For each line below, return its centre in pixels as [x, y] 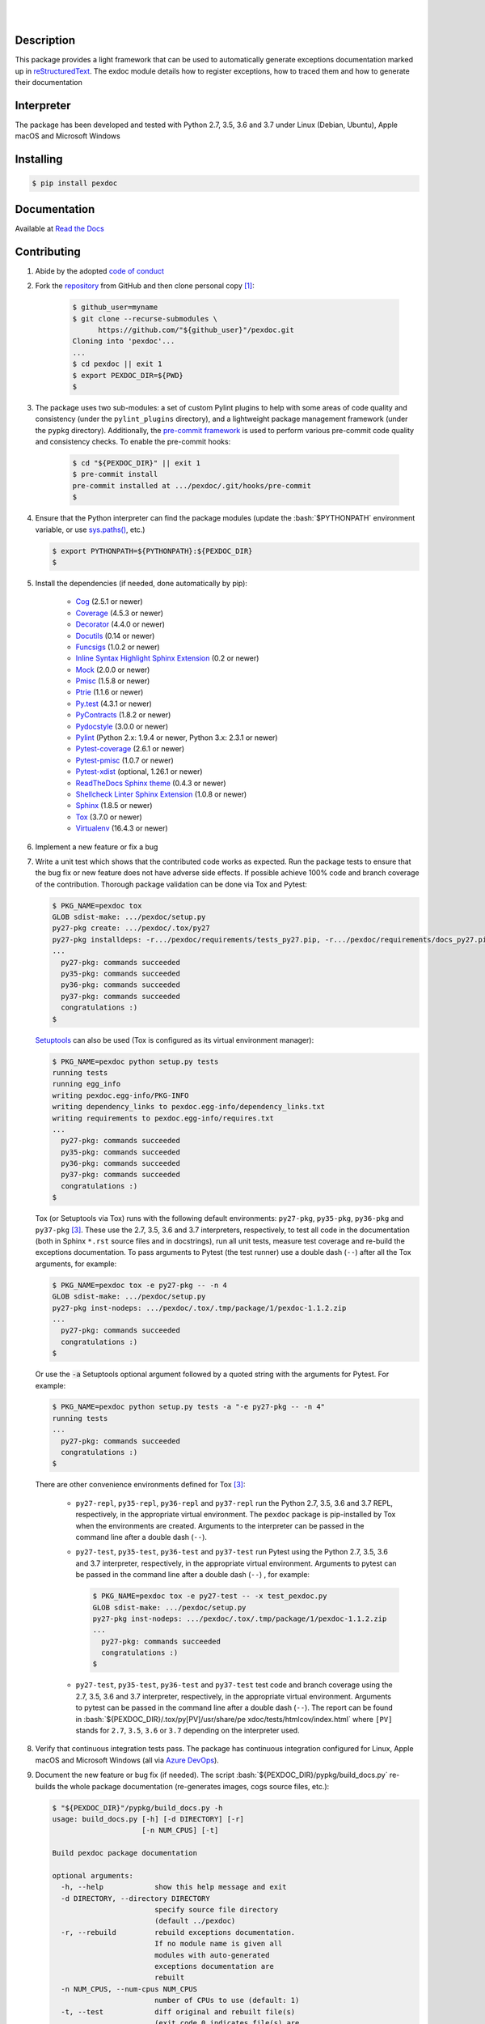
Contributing [48, 251]
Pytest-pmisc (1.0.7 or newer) [124, 760]
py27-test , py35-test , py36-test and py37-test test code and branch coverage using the [234, 1685]
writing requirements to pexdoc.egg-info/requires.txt [163, 1118]
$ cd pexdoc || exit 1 [117, 364]
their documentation [48, 83]
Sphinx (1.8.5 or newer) [114, 806]
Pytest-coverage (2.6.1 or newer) [130, 749]
